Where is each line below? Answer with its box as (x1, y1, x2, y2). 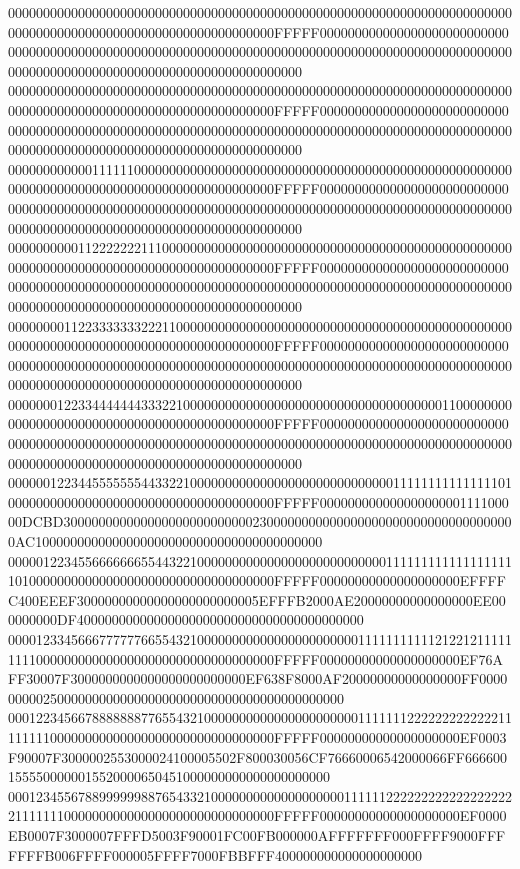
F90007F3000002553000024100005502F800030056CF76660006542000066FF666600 (8, 746, 507, 767)
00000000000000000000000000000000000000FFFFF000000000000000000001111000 (8, 491, 509, 512)
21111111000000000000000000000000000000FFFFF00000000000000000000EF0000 (8, 805, 507, 826)
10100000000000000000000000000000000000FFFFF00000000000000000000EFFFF (8, 570, 506, 591)
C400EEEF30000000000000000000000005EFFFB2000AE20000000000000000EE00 (8, 589, 506, 610)
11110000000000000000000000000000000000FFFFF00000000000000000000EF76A (8, 648, 503, 669)
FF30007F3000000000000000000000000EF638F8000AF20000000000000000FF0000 (8, 668, 508, 689)
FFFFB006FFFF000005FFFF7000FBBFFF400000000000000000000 (8, 844, 423, 865)
